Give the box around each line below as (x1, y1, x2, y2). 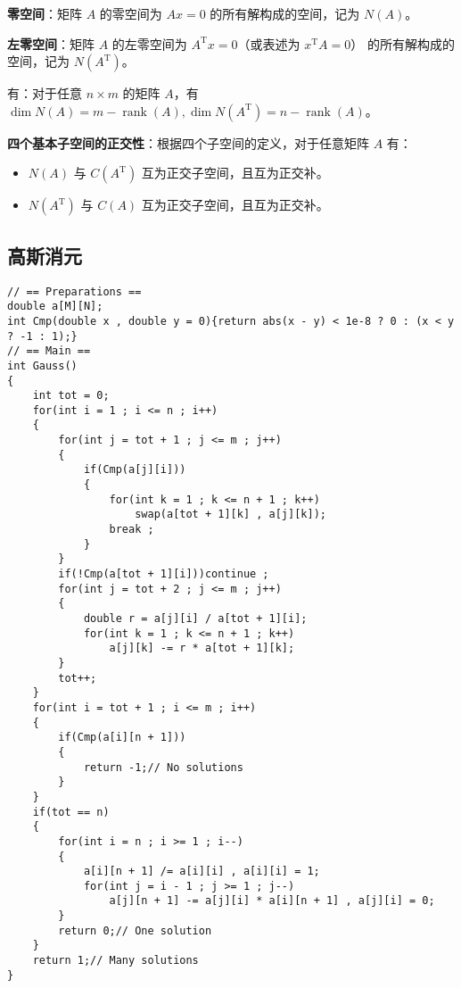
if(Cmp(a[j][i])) (83, 463, 186, 477)
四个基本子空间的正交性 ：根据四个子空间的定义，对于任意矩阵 (7, 133, 369, 152)
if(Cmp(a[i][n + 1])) (58, 731, 186, 744)
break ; (109, 523, 154, 536)
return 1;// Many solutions (32, 954, 199, 967)
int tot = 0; (32, 389, 110, 403)
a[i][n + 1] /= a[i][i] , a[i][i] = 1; (83, 865, 320, 878)
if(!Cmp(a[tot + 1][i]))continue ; (58, 568, 269, 581)
